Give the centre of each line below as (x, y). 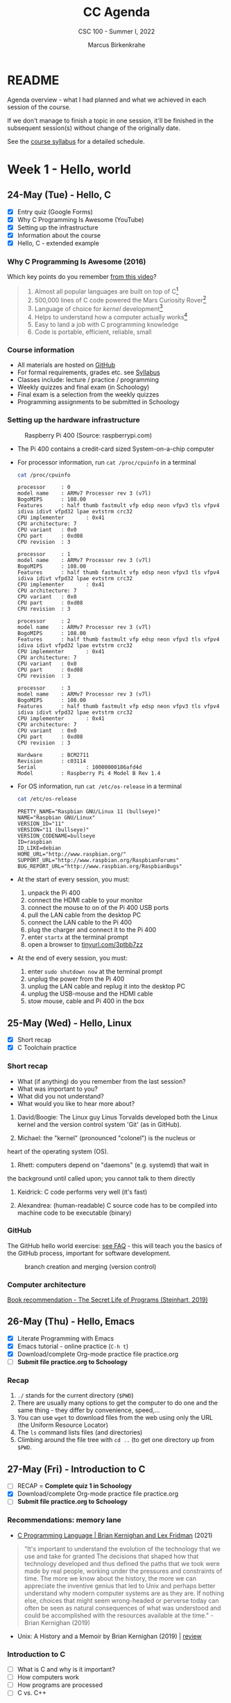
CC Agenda (117, 12)
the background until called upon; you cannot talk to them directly (101, 1178)
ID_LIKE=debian (39, 848)
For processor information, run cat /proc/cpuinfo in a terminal (106, 462)
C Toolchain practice (47, 1048)
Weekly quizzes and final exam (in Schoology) (83, 387)
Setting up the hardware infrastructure (74, 420)
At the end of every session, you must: (72, 958)
